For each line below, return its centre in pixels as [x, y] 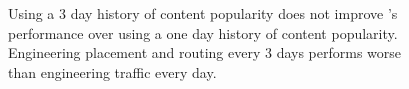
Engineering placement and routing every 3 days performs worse [205, 52]
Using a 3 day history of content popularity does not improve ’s [203, 13]
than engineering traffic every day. [112, 71]
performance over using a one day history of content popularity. [203, 32]
